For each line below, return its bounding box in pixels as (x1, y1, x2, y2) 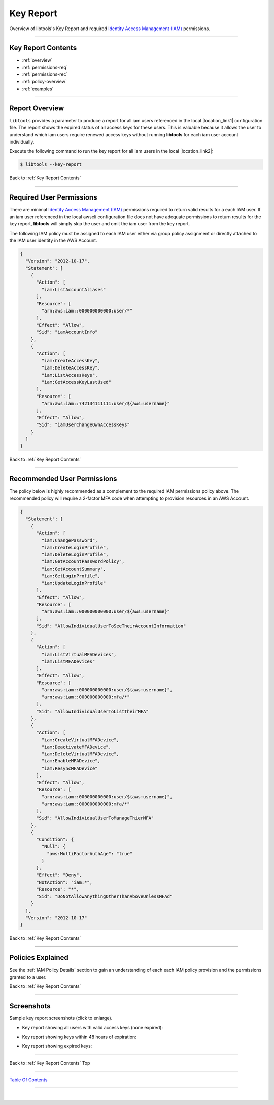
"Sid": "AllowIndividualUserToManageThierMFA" (36, 815, 154, 821)
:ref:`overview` (22, 57, 53, 63)
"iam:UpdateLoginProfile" (41, 580, 106, 586)
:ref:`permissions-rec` (22, 71, 68, 77)
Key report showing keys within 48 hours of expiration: (22, 1034, 136, 1040)
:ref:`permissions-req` (22, 64, 68, 70)
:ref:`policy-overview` (22, 78, 67, 84)
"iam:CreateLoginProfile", (41, 545, 109, 550)
